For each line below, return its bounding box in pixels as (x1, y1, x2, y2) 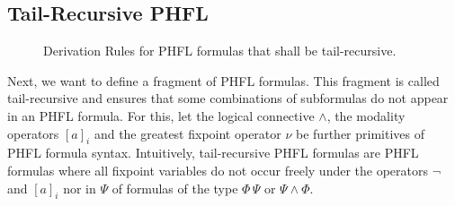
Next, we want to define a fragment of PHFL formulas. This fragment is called (7, 71, 440, 90)
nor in (63, 178, 96, 197)
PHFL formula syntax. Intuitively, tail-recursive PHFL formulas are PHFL (7, 143, 419, 162)
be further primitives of (296, 124, 424, 142)
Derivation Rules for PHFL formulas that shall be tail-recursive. (43, 41, 397, 60)
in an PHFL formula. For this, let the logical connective (7, 106, 315, 124)
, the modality (326, 106, 406, 124)
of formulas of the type (112, 178, 238, 197)
